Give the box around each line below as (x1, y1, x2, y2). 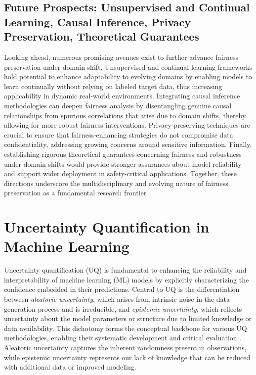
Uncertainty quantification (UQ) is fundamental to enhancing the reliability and (4, 265, 247, 275)
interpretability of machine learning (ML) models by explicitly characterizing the (4, 274, 249, 284)
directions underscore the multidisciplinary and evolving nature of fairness (4, 178, 228, 188)
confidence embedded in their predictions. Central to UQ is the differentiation (4, 284, 240, 294)
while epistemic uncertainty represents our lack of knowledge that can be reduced (4, 352, 251, 362)
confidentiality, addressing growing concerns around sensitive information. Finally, (4, 139, 252, 149)
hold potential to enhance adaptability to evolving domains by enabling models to (4, 71, 252, 82)
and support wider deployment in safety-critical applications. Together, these (4, 168, 237, 179)
